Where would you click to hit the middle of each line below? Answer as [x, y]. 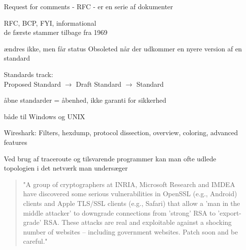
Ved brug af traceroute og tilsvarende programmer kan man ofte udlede [110, 158]
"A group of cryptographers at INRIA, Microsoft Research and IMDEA [129, 184]
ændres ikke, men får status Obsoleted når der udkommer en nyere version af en [123, 48]
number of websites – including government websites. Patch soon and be [131, 231]
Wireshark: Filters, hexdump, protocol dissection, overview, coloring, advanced [121, 133]
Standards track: [29, 74]
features [16, 142]
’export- [230, 212]
